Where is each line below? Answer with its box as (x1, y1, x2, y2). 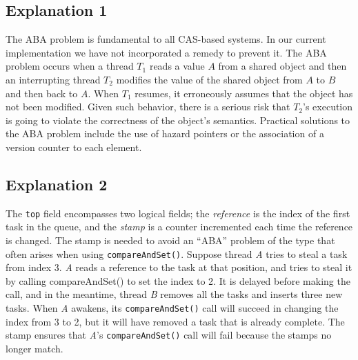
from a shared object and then (218, 59, 347, 73)
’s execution (303, 99, 353, 114)
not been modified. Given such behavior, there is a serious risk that (6, 99, 290, 114)
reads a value (149, 59, 205, 73)
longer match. (6, 341, 63, 355)
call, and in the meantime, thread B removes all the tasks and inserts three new (6, 287, 343, 301)
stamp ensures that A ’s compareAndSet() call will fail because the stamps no (6, 328, 332, 342)
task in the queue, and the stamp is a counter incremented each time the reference (6, 219, 353, 234)
